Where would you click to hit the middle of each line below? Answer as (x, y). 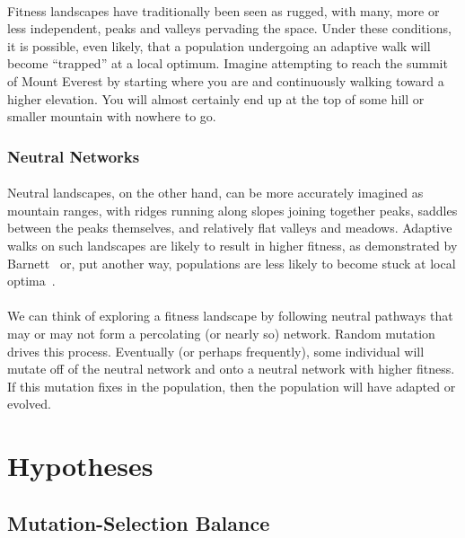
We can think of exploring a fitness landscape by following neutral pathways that (230, 316)
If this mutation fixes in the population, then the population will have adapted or (232, 386)
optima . (31, 281)
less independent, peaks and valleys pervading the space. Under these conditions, (229, 28)
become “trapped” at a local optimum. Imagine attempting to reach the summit (228, 63)
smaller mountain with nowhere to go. (112, 116)
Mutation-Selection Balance (139, 522)
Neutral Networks (74, 156)
